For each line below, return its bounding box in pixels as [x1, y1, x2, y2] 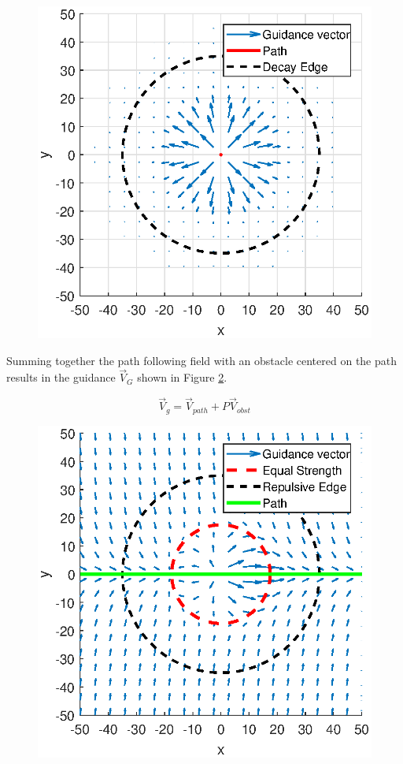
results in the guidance [6, 369, 116, 386]
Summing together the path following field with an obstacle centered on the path [6, 352, 397, 368]
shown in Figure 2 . [137, 369, 227, 386]
